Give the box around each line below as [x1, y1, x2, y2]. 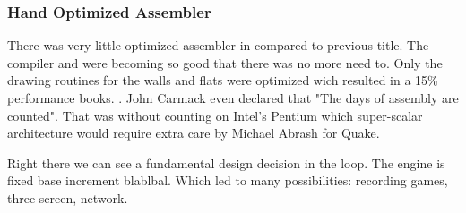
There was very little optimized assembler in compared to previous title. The [7, 36, 429, 55]
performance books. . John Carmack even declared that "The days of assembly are [7, 89, 459, 106]
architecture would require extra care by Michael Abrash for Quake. [7, 124, 380, 142]
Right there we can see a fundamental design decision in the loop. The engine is [7, 153, 445, 172]
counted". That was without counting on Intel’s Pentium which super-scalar [7, 106, 423, 124]
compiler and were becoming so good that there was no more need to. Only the [7, 53, 443, 72]
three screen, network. [7, 188, 128, 207]
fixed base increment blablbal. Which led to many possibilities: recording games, [7, 171, 448, 190]
